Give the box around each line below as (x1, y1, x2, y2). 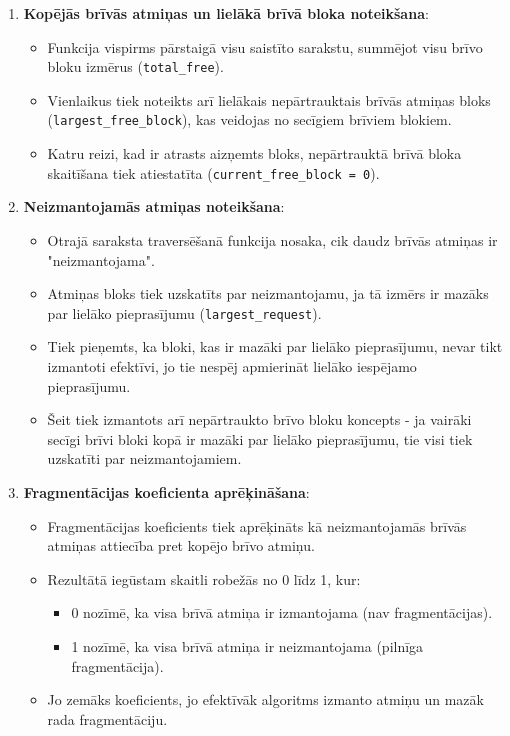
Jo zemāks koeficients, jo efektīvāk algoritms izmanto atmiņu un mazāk (47, 689, 484, 710)
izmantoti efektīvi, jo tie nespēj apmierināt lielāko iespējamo (47, 355, 417, 376)
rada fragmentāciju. (47, 708, 168, 729)
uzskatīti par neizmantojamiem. (47, 448, 242, 469)
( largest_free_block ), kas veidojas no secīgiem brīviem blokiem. (47, 109, 452, 130)
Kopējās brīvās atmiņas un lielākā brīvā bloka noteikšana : (23, 3, 429, 23)
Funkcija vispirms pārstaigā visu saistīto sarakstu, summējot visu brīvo (47, 36, 483, 57)
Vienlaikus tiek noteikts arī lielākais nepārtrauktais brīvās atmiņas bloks (47, 89, 491, 110)
